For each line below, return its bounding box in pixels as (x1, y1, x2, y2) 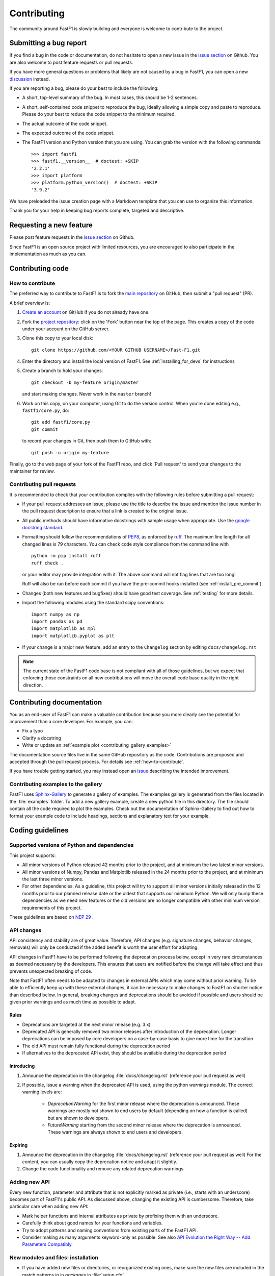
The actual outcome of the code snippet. (22, 120, 108, 127)
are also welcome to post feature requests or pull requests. (9, 59, 133, 65)
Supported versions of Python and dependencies (9, 842, 134, 849)
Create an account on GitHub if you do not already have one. (22, 309, 150, 315)
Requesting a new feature (9, 221, 93, 230)
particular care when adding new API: (9, 1204, 89, 1210)
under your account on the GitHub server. (22, 326, 109, 332)
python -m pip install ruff (31, 553, 101, 559)
